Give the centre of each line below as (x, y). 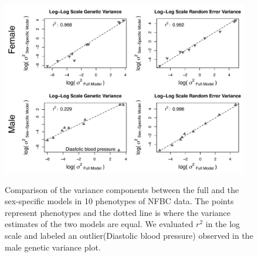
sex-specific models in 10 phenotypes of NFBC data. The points (119, 201)
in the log (223, 224)
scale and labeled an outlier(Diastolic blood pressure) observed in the (129, 235)
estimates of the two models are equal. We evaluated (99, 224)
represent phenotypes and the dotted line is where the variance (118, 212)
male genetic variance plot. (53, 247)
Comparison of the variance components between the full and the (122, 189)
